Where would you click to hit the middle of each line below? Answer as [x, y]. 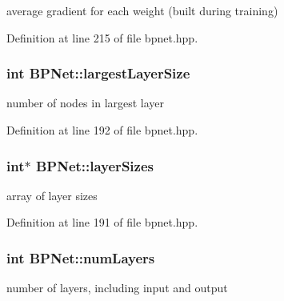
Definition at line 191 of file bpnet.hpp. [102, 222]
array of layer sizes [52, 195]
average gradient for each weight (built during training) [142, 10]
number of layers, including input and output [117, 288]
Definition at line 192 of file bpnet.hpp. [102, 130]
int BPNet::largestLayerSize [98, 73]
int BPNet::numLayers [81, 257]
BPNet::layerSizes [94, 165]
